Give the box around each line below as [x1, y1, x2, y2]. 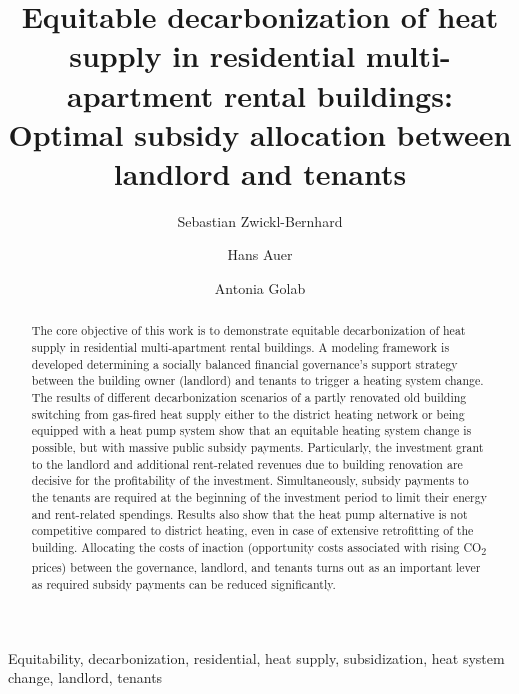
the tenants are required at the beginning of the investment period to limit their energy [31, 489, 487, 506]
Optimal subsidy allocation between [8, 113, 512, 154]
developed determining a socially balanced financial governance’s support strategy [31, 355, 458, 372]
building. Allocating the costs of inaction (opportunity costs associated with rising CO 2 [31, 538, 487, 559]
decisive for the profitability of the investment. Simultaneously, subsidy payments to [31, 472, 469, 489]
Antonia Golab [214, 278, 306, 299]
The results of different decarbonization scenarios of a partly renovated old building [31, 389, 467, 406]
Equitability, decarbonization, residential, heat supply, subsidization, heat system [8, 647, 505, 668]
